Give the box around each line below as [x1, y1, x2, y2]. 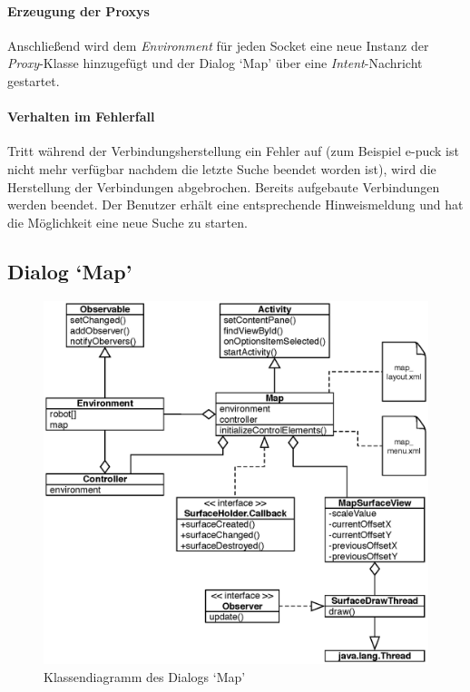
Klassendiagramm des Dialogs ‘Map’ [44, 667, 246, 686]
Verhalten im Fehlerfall [7, 107, 155, 126]
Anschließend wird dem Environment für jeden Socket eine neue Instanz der [7, 35, 429, 54]
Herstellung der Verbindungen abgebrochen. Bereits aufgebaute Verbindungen [7, 177, 440, 196]
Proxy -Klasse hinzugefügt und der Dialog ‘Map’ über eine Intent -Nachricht [7, 54, 423, 73]
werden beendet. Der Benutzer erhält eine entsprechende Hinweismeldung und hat [7, 195, 464, 214]
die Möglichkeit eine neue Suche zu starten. [7, 212, 248, 231]
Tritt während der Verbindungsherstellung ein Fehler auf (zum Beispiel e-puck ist [7, 141, 459, 161]
